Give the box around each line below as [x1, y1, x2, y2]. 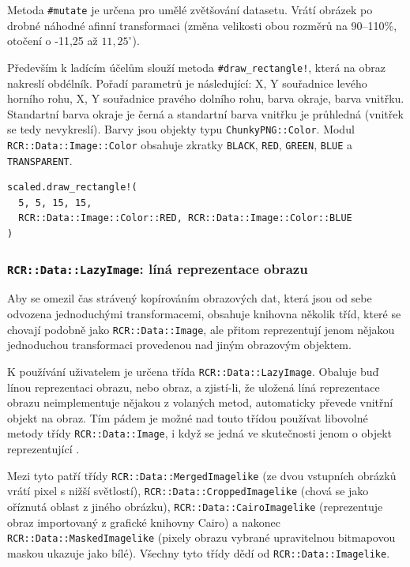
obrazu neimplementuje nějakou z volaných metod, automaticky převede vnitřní [7, 394, 393, 411]
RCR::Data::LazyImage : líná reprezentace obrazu [7, 258, 308, 278]
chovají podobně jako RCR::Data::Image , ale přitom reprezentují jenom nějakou [7, 321, 395, 337]
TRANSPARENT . [7, 152, 73, 168]
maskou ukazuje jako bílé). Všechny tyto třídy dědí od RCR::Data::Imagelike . [7, 544, 390, 561]
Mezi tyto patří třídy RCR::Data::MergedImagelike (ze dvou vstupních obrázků [7, 467, 397, 483]
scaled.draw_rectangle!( [7, 182, 137, 193]
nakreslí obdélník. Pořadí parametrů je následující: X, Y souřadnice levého [7, 74, 367, 91]
